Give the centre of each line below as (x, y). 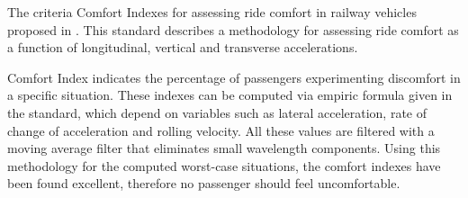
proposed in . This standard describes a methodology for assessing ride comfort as (233, 29)
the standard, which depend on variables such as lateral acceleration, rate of (217, 112)
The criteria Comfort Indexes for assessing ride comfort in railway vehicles (212, 12)
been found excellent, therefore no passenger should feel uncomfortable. (204, 183)
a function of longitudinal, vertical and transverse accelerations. (183, 47)
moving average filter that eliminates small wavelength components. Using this (224, 148)
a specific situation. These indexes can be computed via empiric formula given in (230, 95)
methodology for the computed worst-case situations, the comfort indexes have (224, 165)
